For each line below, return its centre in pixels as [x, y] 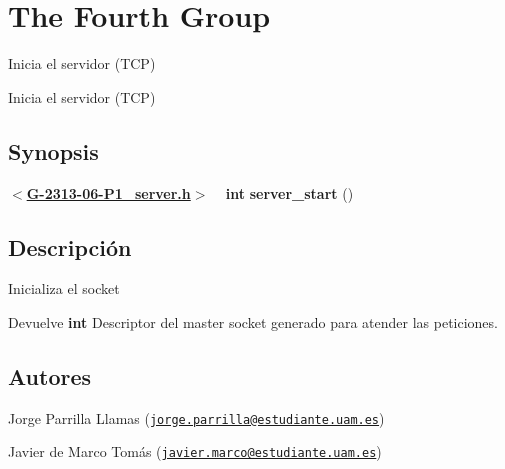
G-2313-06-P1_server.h [108, 192]
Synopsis [53, 150]
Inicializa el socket [64, 288]
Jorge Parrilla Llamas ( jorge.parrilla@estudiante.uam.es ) [196, 417]
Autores [50, 375]
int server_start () [289, 192]
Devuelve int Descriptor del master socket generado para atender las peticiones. [253, 321]
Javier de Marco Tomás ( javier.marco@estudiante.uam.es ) [195, 451]
